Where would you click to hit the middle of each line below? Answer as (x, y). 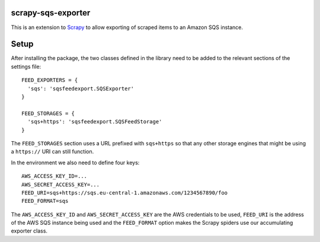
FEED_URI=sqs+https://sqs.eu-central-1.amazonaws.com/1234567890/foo (125, 192)
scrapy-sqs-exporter (51, 13)
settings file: (26, 66)
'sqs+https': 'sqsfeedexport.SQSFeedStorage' (95, 122)
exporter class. (29, 231)
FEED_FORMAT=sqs (45, 201)
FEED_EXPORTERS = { (50, 80)
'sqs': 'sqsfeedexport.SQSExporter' (81, 88)
